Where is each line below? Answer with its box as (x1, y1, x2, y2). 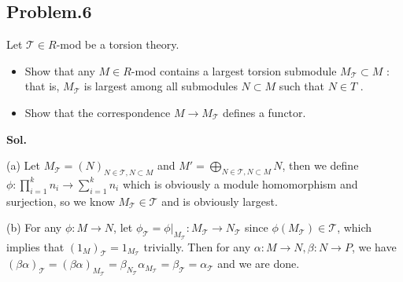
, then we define (282, 157, 359, 174)
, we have (351, 238, 397, 255)
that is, (24, 78, 60, 94)
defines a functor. (222, 104, 306, 120)
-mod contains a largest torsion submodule (131, 62, 337, 79)
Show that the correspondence (24, 104, 171, 120)
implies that (6, 238, 65, 255)
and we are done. (217, 255, 300, 272)
